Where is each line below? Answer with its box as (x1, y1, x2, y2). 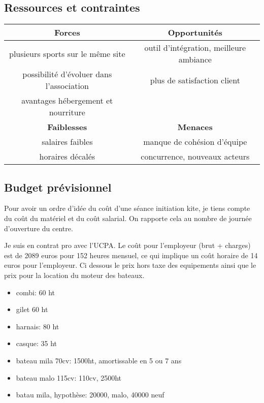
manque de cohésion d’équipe (143, 136, 247, 148)
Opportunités (168, 26, 222, 39)
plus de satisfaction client (150, 74, 240, 86)
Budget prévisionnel (4, 179, 112, 195)
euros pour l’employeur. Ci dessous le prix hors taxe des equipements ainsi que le (4, 260, 256, 270)
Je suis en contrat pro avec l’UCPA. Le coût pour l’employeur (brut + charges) (4, 240, 251, 251)
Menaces (177, 121, 213, 133)
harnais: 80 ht (16, 321, 59, 331)
